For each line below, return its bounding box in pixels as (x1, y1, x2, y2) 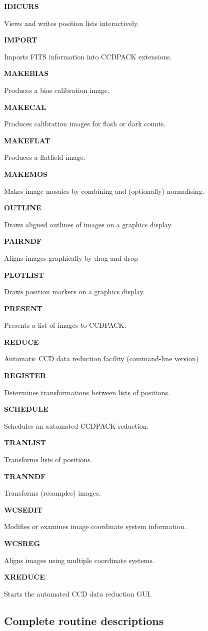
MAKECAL (4, 101, 46, 112)
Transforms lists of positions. (4, 454, 92, 465)
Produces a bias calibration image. (4, 84, 109, 95)
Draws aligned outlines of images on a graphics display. (4, 219, 173, 229)
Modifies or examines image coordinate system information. (4, 521, 186, 532)
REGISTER (4, 370, 46, 381)
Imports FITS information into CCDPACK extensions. (4, 51, 172, 61)
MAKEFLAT (4, 135, 50, 145)
